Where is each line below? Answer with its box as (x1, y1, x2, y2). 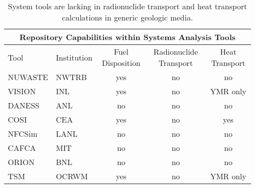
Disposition (102, 57, 141, 68)
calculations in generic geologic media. (62, 12, 193, 23)
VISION (8, 85, 36, 97)
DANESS (8, 100, 40, 111)
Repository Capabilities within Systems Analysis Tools (19, 31, 236, 42)
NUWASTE (8, 71, 49, 83)
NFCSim (8, 128, 38, 139)
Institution (56, 51, 93, 63)
